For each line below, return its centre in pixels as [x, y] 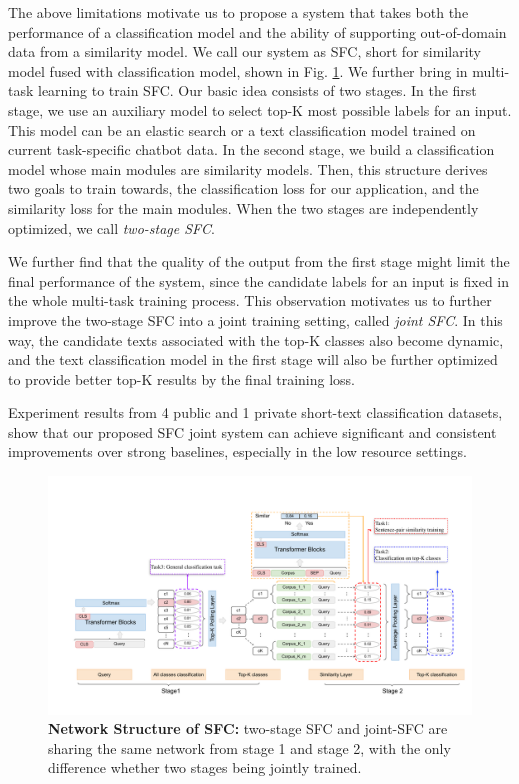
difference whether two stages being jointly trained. [205, 767]
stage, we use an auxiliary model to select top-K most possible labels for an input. [260, 109]
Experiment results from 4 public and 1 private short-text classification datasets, [255, 412]
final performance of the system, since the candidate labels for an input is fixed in [259, 280]
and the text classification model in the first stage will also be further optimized [253, 359]
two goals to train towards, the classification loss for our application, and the [243, 188]
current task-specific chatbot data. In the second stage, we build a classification [251, 149]
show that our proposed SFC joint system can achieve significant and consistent [252, 431]
